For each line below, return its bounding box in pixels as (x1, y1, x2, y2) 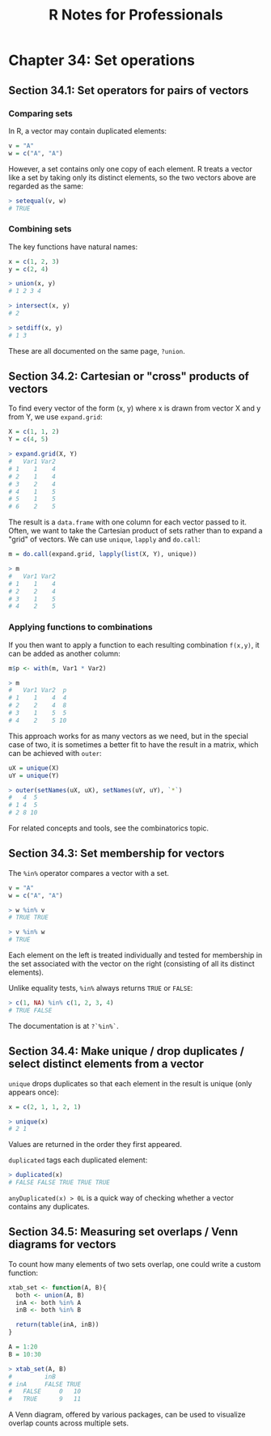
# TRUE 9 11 (8, 1395, 82, 1404)
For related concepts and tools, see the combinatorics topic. (8, 823, 209, 833)
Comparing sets (8, 108, 73, 119)
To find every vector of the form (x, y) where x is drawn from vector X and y (8, 403, 261, 414)
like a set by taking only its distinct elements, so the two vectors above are (8, 172, 256, 182)
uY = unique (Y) (8, 771, 60, 780)
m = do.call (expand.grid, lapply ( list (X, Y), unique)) (8, 550, 197, 559)
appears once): (8, 1087, 59, 1097)
